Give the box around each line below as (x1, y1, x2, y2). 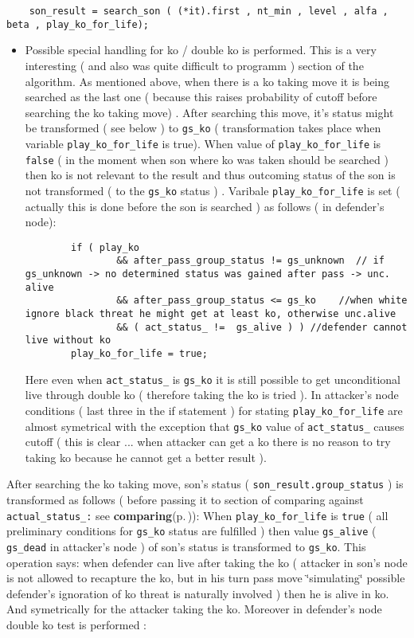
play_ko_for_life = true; (71, 347, 208, 359)
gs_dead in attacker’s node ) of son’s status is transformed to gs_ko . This (6, 538, 366, 554)
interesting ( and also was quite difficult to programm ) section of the (25, 57, 364, 73)
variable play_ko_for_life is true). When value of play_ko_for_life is (25, 135, 381, 151)
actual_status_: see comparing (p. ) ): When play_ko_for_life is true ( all (6, 507, 389, 523)
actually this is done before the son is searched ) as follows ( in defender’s (25, 198, 385, 214)
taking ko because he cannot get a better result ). (25, 448, 267, 465)
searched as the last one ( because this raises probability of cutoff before (25, 88, 377, 105)
